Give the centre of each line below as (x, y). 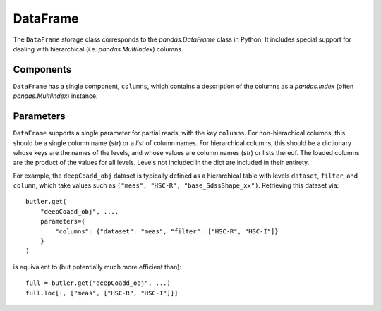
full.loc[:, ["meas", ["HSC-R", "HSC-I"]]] (102, 293)
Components (42, 69)
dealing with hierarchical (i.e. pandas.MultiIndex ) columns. (98, 49)
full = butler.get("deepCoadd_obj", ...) (98, 283)
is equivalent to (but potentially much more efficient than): (97, 267)
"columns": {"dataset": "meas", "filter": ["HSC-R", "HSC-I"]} (167, 231)
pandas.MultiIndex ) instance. (55, 96)
